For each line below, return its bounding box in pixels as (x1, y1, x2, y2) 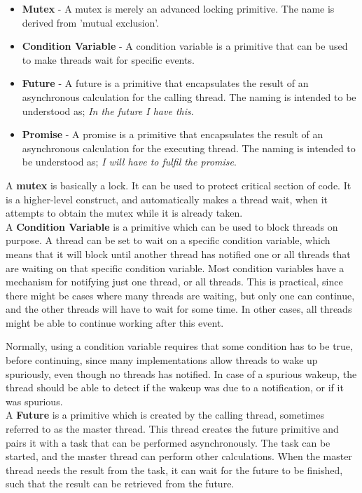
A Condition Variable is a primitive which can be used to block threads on (6, 219, 338, 234)
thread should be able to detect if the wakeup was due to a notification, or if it (6, 380, 344, 395)
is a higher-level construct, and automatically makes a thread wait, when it (6, 191, 328, 206)
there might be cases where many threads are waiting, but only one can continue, (6, 288, 355, 302)
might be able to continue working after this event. (6, 315, 224, 330)
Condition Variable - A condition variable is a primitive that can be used (22, 39, 348, 53)
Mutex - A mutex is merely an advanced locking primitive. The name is (22, 1, 335, 15)
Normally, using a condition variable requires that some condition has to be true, (6, 339, 353, 353)
